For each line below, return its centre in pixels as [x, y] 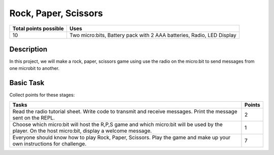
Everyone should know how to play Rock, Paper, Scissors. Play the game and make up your [122, 137]
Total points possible [38, 28]
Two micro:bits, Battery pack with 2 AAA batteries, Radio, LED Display [153, 35]
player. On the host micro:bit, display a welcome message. [82, 131]
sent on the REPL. [34, 118]
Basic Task [27, 83]
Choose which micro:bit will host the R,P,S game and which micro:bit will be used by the [117, 124]
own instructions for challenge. [49, 143]
